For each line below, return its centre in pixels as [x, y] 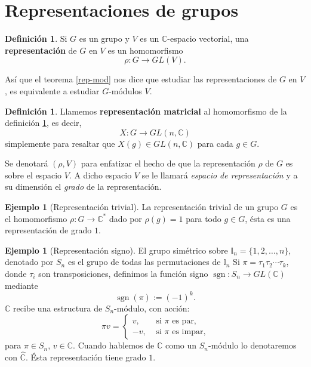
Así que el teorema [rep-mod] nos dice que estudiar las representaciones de [141, 79]
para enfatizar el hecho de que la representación [168, 163]
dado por [125, 218]
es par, [184, 321]
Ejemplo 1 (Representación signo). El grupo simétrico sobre [116, 250]
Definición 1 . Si [36, 38]
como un [181, 345]
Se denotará [27, 163]
